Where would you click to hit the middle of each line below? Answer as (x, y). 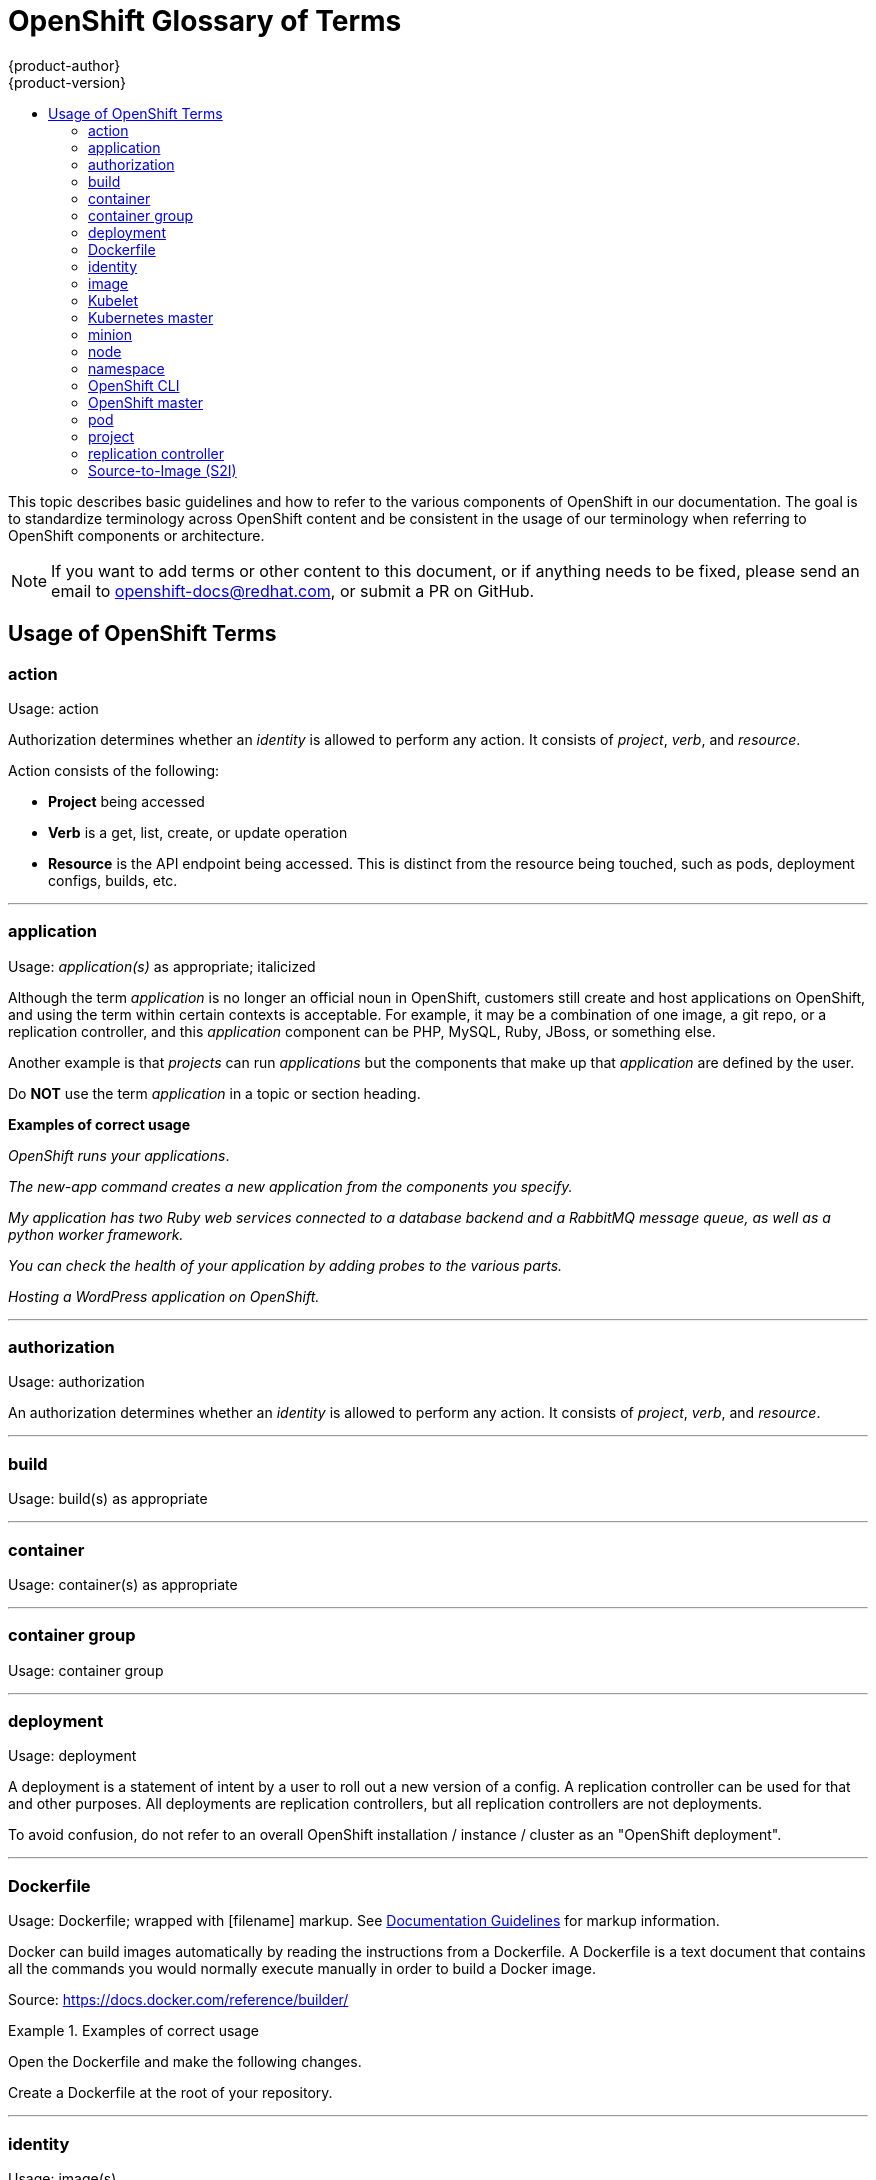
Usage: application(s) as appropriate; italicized (162, 966)
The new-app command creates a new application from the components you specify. (290, 1186)
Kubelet (113, 300)
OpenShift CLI (134, 385)
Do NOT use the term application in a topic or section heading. (214, 1093)
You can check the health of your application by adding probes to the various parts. (285, 1265)
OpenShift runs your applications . (119, 1155)
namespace (126, 368)
